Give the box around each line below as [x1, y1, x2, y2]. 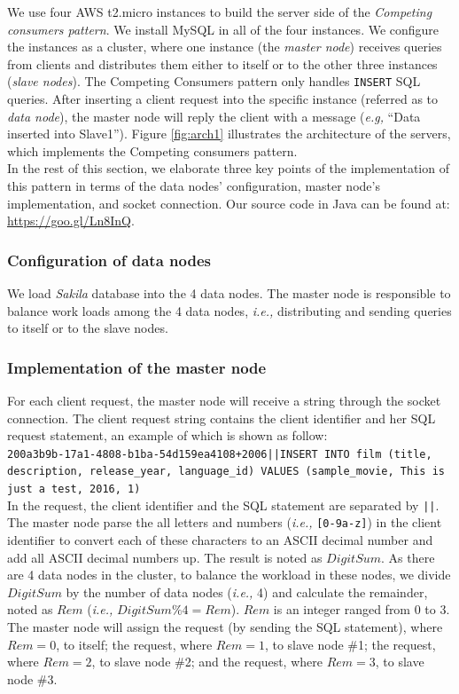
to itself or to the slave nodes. [7, 319, 168, 337]
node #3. [7, 669, 58, 688]
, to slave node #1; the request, [264, 635, 436, 653]
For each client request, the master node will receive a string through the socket [7, 391, 441, 409]
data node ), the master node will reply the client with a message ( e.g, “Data [7, 106, 421, 125]
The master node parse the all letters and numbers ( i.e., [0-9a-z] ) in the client [7, 513, 442, 532]
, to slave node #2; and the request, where [91, 652, 323, 671]
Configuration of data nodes [7, 248, 211, 271]
